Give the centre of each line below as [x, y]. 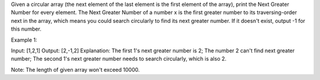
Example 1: [24, 40]
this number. [26, 29]
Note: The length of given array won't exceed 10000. [75, 69]
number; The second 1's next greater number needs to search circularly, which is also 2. [119, 59]
